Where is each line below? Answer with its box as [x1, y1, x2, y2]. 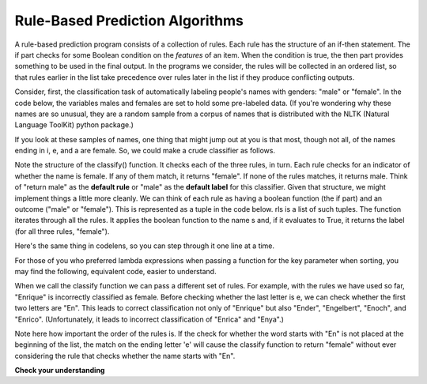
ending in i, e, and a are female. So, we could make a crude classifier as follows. [14, 146, 276, 156]
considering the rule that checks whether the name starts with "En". [14, 351, 236, 360]
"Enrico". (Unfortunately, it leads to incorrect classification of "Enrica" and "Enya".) [14, 314, 285, 324]
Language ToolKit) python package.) [14, 120, 134, 130]
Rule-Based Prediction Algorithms [14, 12, 244, 29]
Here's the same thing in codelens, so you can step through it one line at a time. [14, 241, 275, 250]
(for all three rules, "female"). [14, 226, 110, 236]
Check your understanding [14, 366, 105, 375]
